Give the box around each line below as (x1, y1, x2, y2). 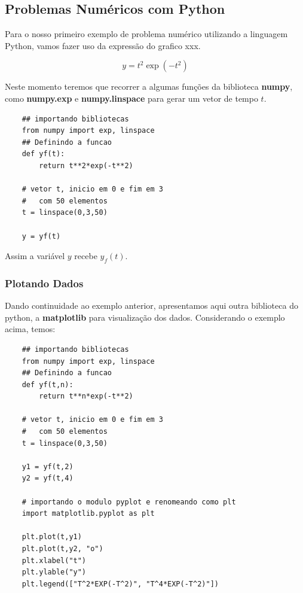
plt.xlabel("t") (22, 556, 87, 565)
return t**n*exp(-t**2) (39, 392, 133, 401)
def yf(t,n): (22, 380, 74, 389)
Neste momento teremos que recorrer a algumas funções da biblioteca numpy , (5, 80, 293, 93)
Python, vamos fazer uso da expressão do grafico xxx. (5, 39, 201, 51)
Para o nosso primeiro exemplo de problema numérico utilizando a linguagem (5, 28, 288, 40)
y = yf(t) (22, 232, 61, 241)
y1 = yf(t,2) (22, 462, 74, 471)
